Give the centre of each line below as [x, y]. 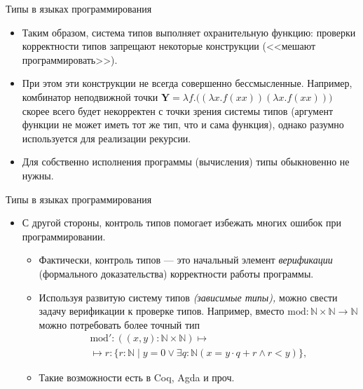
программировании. [64, 236]
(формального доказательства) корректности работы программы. [176, 273]
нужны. [38, 175]
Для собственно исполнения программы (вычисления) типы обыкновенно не [186, 162]
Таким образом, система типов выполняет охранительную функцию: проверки [189, 32]
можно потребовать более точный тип [119, 324]
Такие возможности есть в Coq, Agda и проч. [137, 377]
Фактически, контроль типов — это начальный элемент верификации [186, 260]
